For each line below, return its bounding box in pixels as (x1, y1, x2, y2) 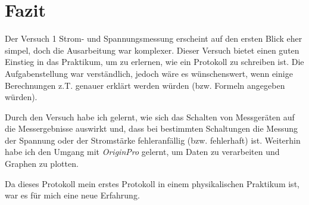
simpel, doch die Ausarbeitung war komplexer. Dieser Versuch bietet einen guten (5, 44, 299, 56)
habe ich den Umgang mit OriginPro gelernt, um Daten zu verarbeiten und (5, 145, 280, 158)
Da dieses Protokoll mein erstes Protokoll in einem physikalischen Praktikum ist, (5, 177, 299, 190)
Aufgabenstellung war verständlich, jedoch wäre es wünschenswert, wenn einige (5, 67, 293, 79)
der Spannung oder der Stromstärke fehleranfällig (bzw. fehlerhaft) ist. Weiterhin (5, 133, 301, 146)
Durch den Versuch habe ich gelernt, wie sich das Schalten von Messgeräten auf (5, 110, 295, 123)
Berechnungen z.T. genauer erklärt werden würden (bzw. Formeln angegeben (5, 79, 285, 91)
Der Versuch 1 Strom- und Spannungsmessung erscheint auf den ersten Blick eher (5, 32, 302, 45)
